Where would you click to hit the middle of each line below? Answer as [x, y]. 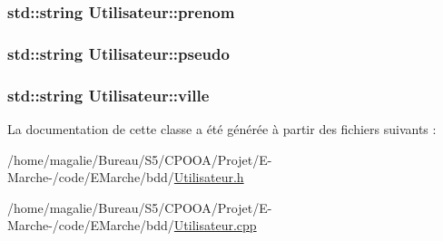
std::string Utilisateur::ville [108, 95]
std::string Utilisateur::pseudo [118, 53]
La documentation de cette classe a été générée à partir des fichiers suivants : [222, 128]
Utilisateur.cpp [215, 225]
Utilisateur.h [209, 177]
